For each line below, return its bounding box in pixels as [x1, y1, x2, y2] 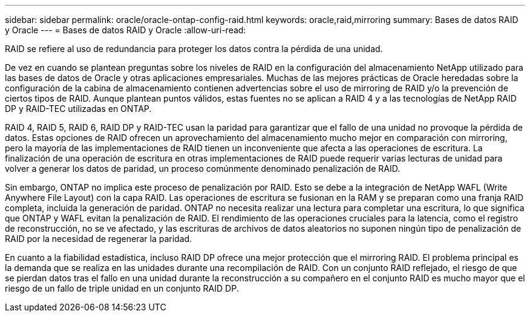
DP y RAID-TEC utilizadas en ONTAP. [5, 103, 152, 114]
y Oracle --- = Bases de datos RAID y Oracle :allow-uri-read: [5, 25, 246, 35]
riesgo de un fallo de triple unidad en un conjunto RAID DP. [5, 283, 239, 293]
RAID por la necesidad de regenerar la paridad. [5, 234, 192, 244]
